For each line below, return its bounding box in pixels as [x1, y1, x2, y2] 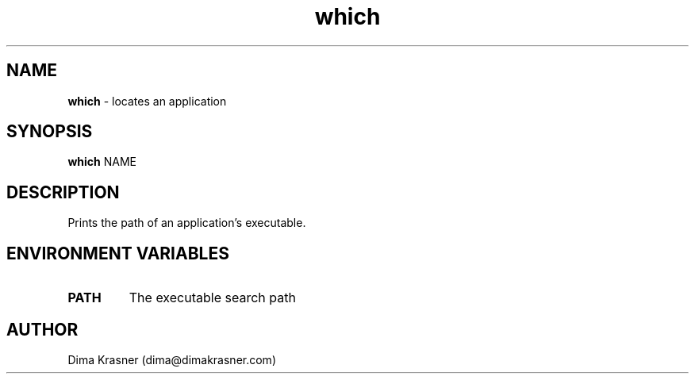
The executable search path [129, 290, 296, 306]
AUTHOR [6, 319, 79, 340]
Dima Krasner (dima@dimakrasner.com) [67, 352, 276, 367]
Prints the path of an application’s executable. [67, 216, 306, 230]
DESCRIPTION [6, 182, 120, 202]
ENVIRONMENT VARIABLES [6, 243, 229, 263]
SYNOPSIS [6, 121, 93, 142]
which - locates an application [67, 94, 227, 108]
